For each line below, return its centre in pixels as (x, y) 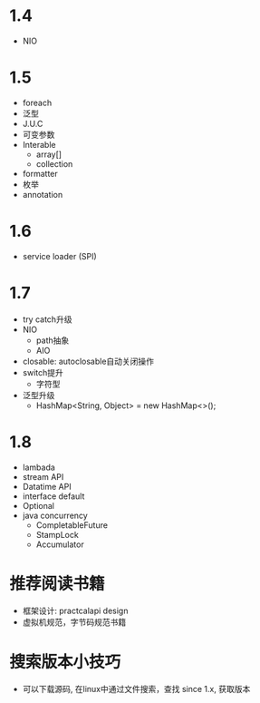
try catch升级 (47, 319)
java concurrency (55, 515)
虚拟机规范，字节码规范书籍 (74, 621)
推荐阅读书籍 (58, 584)
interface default (53, 496)
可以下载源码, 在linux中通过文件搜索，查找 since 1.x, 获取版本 (136, 688)
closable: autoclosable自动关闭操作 (88, 361)
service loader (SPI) (59, 256)
